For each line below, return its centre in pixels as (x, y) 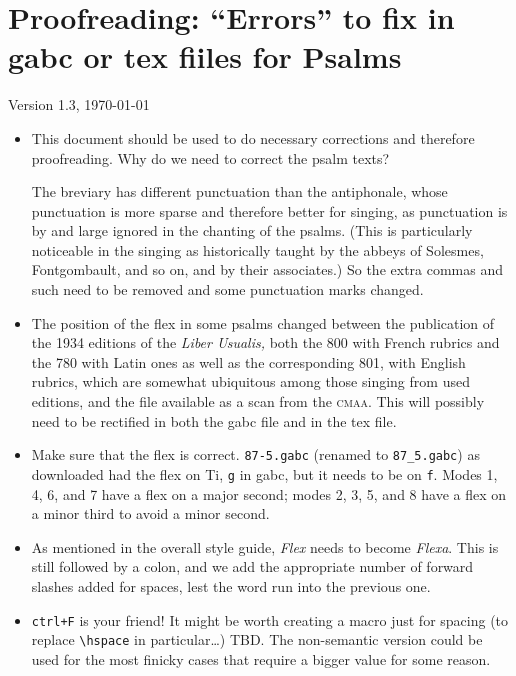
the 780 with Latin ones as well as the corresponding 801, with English (248, 361)
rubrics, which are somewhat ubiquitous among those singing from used (250, 381)
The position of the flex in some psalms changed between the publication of (263, 322)
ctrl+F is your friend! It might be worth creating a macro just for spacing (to (270, 619)
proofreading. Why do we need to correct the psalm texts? (210, 157)
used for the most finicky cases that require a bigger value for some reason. (261, 658)
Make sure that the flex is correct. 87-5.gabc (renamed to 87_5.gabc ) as (255, 454)
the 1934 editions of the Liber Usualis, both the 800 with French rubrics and (265, 342)
